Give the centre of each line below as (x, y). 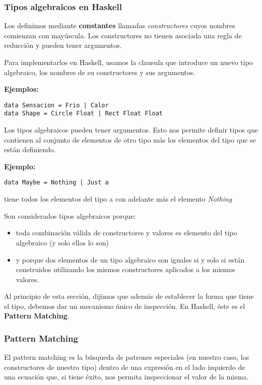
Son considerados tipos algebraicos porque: (70, 215)
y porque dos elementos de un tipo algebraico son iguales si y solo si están (130, 259)
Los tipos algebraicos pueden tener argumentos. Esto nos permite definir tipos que (131, 130)
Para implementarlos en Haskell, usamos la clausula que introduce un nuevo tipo (128, 62)
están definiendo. (30, 149)
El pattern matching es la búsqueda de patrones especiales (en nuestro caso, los (127, 357)
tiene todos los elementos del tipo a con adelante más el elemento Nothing (118, 199)
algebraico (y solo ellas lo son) (62, 242)
